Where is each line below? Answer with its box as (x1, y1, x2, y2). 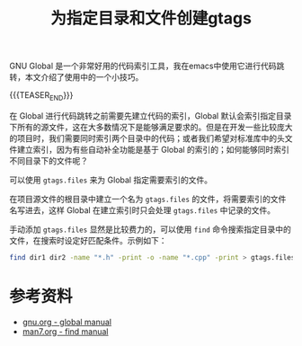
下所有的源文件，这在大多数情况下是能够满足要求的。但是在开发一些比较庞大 (9, 121, 293, 132)
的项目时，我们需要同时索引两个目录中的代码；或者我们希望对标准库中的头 (9, 132, 285, 144)
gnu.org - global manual (22, 316, 112, 327)
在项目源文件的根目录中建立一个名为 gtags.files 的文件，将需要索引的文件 (9, 193, 287, 204)
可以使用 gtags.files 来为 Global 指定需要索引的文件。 (9, 174, 213, 185)
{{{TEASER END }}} (9, 90, 74, 102)
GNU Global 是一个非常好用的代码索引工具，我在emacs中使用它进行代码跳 (9, 60, 285, 72)
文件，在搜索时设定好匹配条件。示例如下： (9, 235, 167, 245)
